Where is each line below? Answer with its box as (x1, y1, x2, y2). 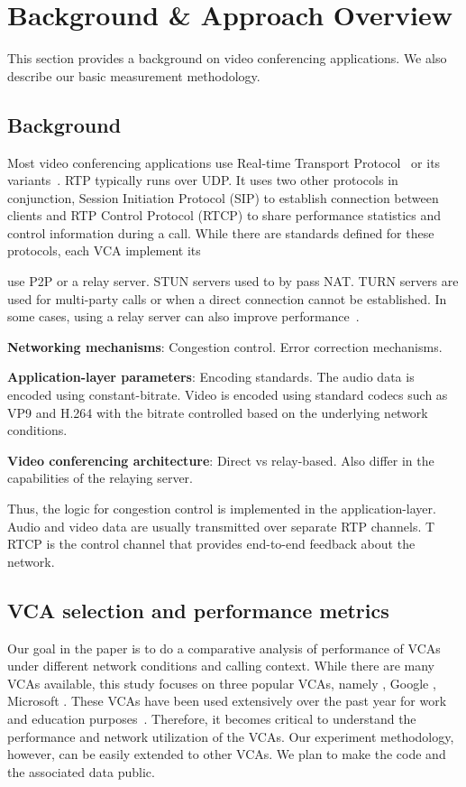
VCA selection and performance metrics (7, 596, 389, 624)
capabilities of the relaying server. (7, 468, 193, 487)
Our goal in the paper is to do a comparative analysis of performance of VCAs (7, 638, 441, 657)
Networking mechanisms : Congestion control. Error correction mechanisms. (7, 337, 443, 356)
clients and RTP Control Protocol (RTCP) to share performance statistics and (7, 206, 442, 225)
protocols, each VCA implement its (7, 241, 201, 260)
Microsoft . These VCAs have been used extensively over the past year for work (7, 691, 447, 710)
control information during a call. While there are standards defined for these (7, 223, 434, 242)
